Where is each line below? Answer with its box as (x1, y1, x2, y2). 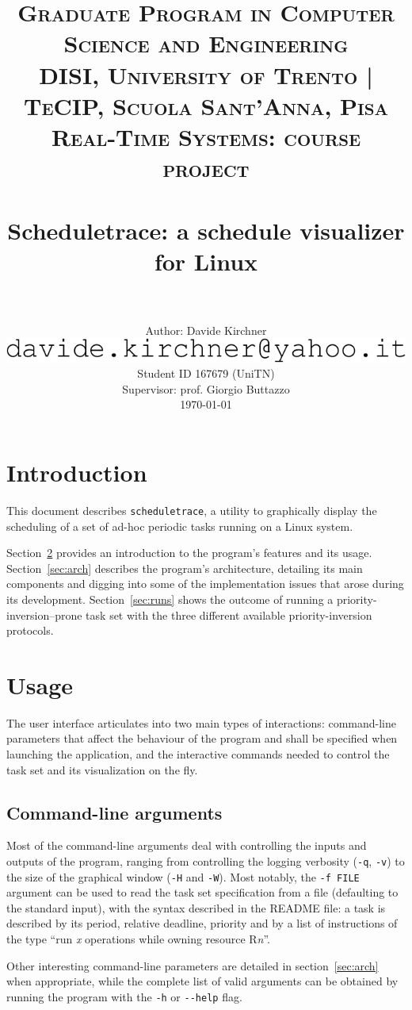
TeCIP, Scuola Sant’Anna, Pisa (24, 89, 388, 121)
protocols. (6, 622, 54, 639)
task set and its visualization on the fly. (6, 761, 198, 778)
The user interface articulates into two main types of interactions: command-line (6, 714, 396, 731)
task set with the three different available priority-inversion (86, 606, 372, 623)
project (162, 152, 250, 184)
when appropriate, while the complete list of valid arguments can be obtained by (6, 973, 399, 989)
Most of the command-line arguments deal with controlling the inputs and (6, 837, 367, 854)
